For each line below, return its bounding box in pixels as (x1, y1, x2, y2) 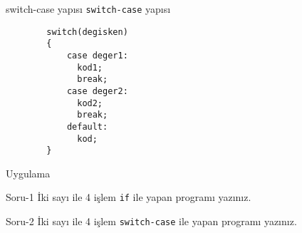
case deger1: (66, 50, 128, 61)
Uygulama (6, 165, 51, 180)
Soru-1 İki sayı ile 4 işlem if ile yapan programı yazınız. (6, 190, 251, 204)
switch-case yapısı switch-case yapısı (6, 1, 171, 16)
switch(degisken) (46, 26, 128, 37)
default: (66, 121, 108, 132)
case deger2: (66, 86, 128, 96)
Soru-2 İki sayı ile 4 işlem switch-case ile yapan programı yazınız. (6, 214, 297, 229)
